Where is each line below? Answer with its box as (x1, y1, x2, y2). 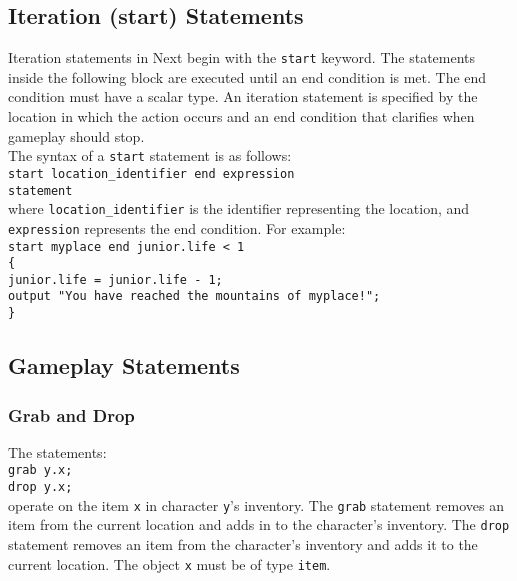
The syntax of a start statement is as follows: (8, 145, 292, 166)
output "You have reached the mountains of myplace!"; (8, 289, 381, 304)
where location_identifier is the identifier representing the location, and (8, 198, 470, 219)
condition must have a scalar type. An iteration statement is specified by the (8, 86, 478, 107)
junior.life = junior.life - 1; (8, 272, 223, 287)
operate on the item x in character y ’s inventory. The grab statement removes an (8, 494, 505, 515)
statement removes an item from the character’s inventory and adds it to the (8, 534, 478, 555)
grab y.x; (8, 463, 73, 478)
